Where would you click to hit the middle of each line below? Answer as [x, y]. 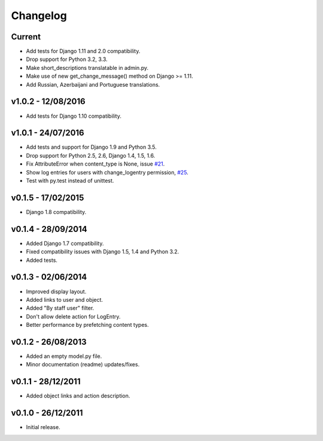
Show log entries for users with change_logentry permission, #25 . [107, 172]
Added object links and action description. [78, 396]
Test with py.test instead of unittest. [70, 180]
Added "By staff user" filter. [60, 308]
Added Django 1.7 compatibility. [65, 243]
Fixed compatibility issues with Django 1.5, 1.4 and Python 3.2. [103, 252]
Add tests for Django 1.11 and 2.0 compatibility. [83, 51]
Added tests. [42, 260]
